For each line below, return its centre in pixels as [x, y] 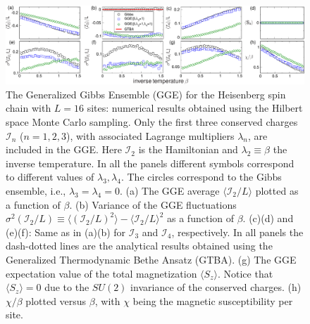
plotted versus [56, 300]
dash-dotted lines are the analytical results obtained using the [139, 246]
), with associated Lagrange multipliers [150, 135]
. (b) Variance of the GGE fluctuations [153, 204]
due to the [67, 287]
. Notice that [245, 273]
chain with [29, 108]
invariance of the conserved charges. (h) [216, 287]
